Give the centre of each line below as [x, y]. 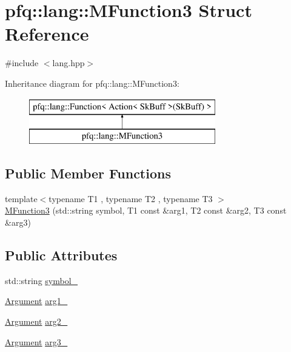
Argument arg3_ [36, 341]
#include [22, 63]
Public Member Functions [88, 173]
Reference [47, 34]
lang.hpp [69, 63]
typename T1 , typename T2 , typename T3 [131, 198]
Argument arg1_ [36, 301]
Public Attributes [61, 255]
